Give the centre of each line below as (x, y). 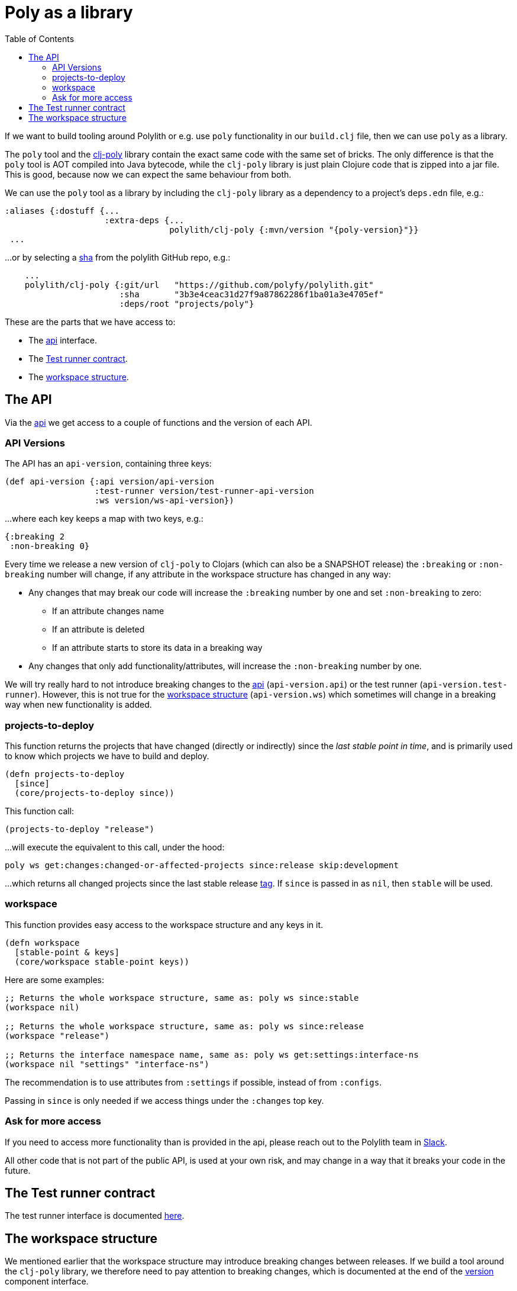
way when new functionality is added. (78, 705)
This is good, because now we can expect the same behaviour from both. (148, 174)
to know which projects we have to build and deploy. (107, 756)
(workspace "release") (57, 1035)
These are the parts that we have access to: (90, 322)
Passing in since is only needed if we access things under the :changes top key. (164, 1100)
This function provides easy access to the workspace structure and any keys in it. (164, 924)
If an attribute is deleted (98, 630)
